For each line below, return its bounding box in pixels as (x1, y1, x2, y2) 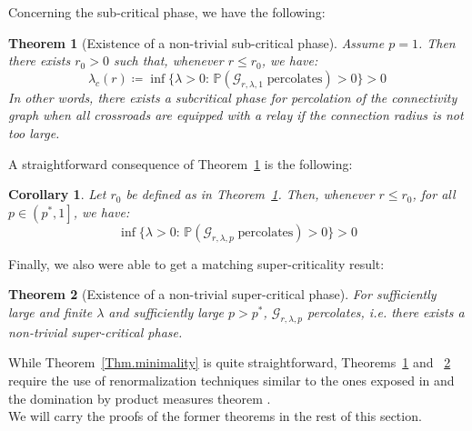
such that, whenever (113, 51, 224, 70)
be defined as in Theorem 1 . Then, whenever (126, 185, 375, 204)
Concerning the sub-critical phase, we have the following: (8, 3, 326, 21)
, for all (412, 185, 456, 204)
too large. (8, 123, 60, 142)
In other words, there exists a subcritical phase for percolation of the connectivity (8, 87, 457, 106)
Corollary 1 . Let (8, 185, 106, 204)
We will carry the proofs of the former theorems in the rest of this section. (8, 406, 422, 426)
